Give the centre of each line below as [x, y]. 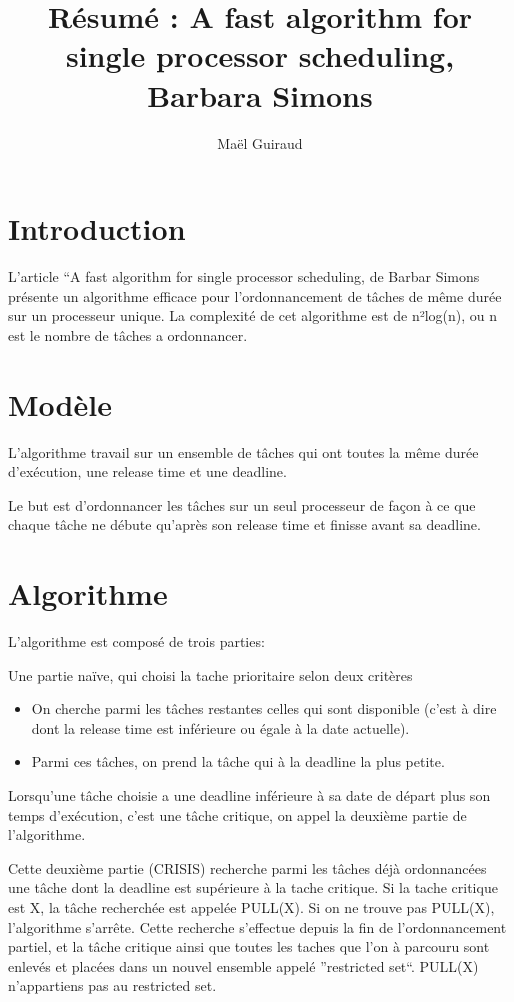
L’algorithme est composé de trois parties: [136, 641]
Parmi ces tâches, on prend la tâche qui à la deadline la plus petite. [238, 761]
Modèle [60, 403]
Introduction [97, 228]
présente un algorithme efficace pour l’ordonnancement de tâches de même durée [255, 295]
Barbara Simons [260, 94]
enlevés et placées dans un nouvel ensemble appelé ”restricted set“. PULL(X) [243, 965]
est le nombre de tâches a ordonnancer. [128, 334]
